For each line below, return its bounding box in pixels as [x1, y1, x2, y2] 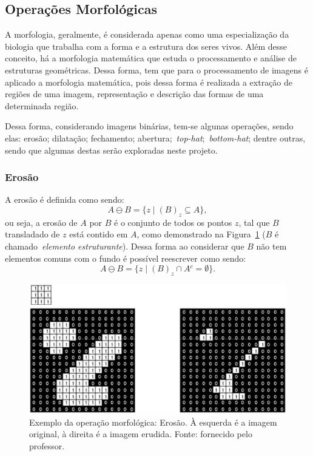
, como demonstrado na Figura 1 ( [136, 228, 266, 240]
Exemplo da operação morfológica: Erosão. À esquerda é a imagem [29, 415, 277, 428]
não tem [256, 239, 287, 252]
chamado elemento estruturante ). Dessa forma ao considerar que [5, 239, 244, 252]
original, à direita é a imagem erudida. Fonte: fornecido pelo [29, 427, 252, 440]
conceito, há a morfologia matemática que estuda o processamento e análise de [5, 52, 297, 64]
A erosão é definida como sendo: [5, 193, 124, 206]
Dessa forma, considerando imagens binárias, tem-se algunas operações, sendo [5, 120, 294, 132]
